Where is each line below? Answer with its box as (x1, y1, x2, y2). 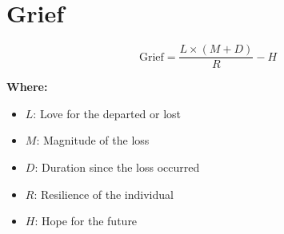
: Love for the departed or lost (33, 105, 182, 121)
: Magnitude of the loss (36, 132, 150, 149)
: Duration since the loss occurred (34, 158, 200, 175)
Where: (6, 78, 48, 95)
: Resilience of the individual (34, 185, 174, 202)
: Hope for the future (34, 212, 138, 229)
